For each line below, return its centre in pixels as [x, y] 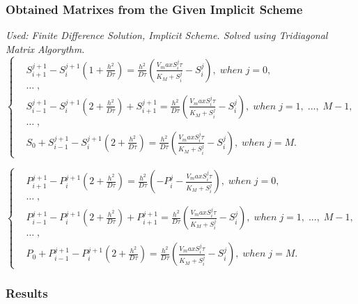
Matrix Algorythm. [45, 48]
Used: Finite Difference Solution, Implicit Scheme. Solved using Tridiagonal [167, 35]
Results [27, 292]
